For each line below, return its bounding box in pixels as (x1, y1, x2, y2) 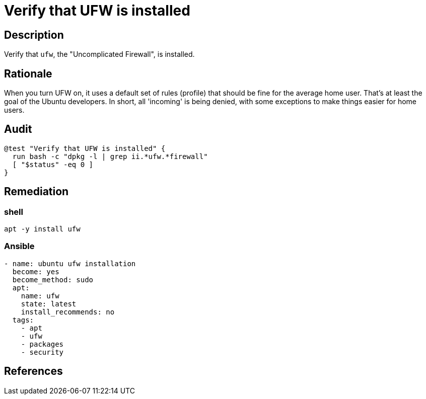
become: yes (12, 267, 59, 276)
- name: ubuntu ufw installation (4, 259, 136, 268)
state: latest (21, 299, 77, 308)
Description (4, 28, 64, 41)
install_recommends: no (21, 307, 115, 316)
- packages (21, 340, 64, 348)
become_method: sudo (12, 275, 94, 284)
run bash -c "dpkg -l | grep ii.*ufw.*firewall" (12, 152, 208, 161)
